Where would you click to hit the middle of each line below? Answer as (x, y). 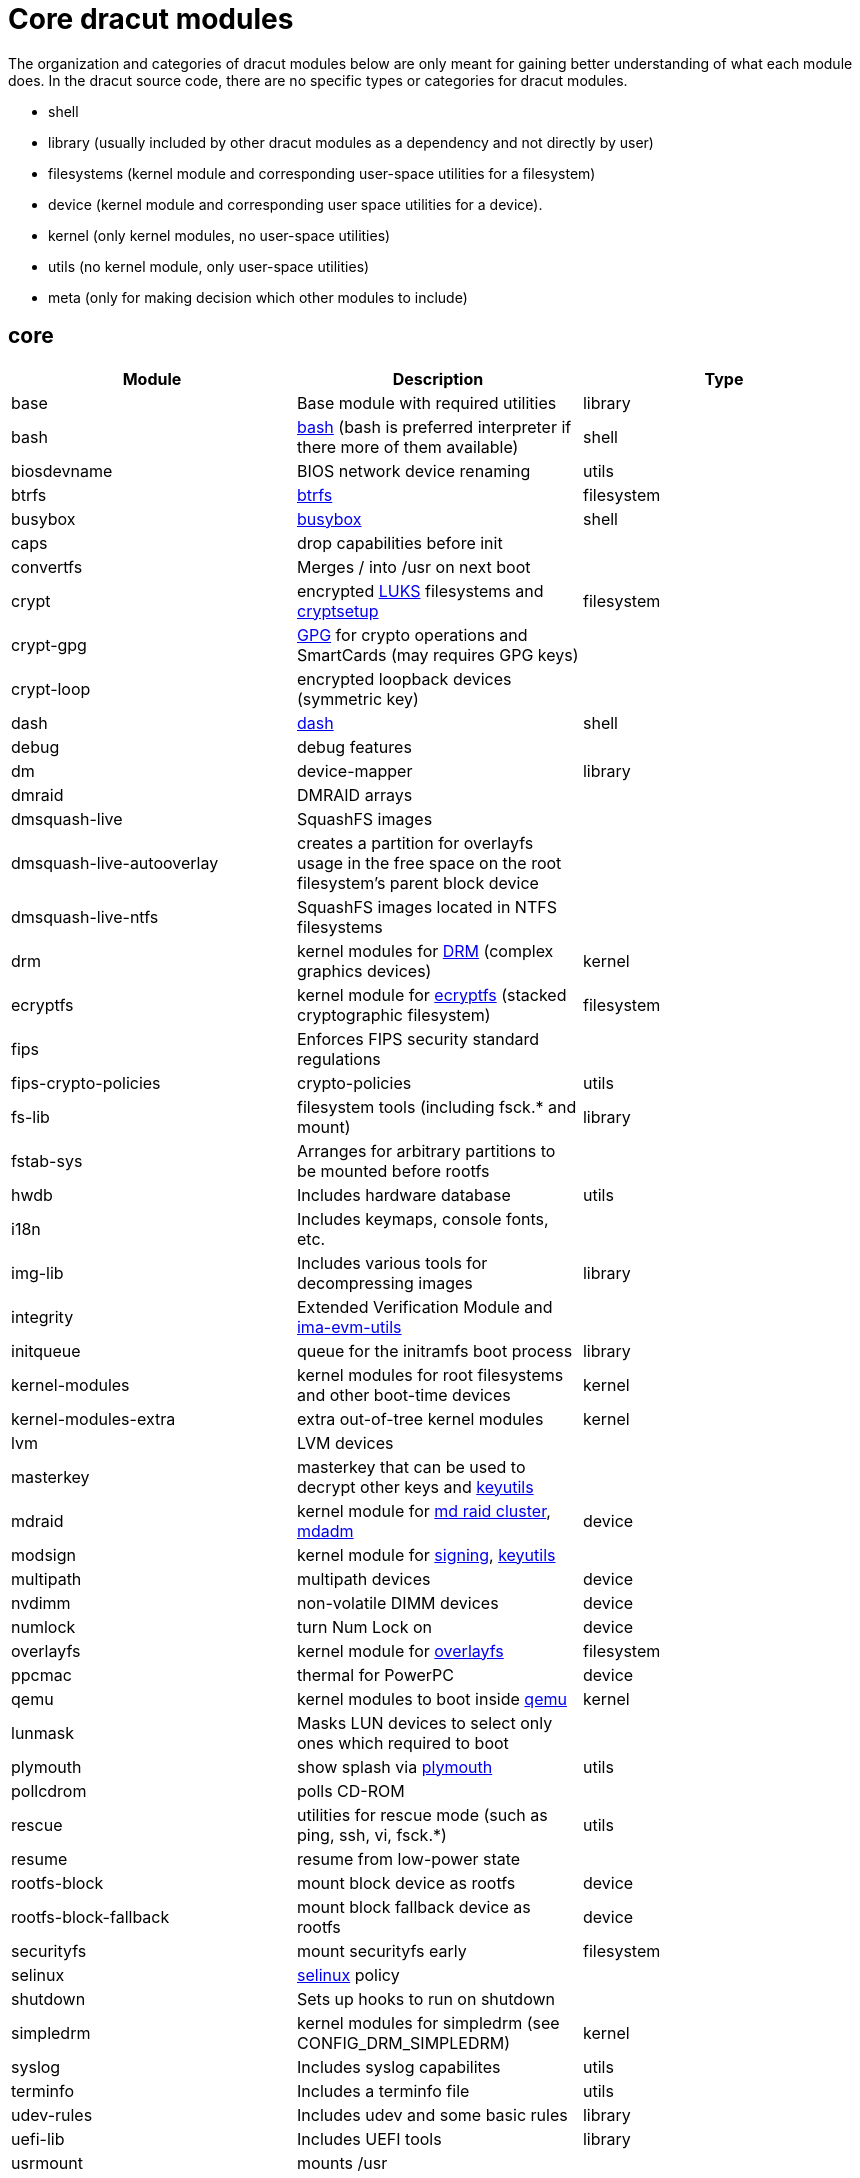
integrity (42, 1316)
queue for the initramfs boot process (434, 1350)
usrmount (47, 2162)
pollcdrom (49, 1790)
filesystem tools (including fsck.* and (436, 1106)
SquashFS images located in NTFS (426, 906)
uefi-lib (38, 2138)
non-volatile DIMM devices (397, 1602)
